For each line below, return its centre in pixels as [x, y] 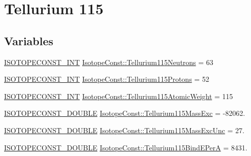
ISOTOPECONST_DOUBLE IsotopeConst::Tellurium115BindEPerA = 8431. [126, 147]
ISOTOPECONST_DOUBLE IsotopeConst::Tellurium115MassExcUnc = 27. [124, 130]
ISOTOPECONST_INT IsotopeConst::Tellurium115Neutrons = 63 [109, 62]
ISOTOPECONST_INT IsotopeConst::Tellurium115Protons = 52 [107, 79]
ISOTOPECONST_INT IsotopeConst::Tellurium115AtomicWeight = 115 [119, 96]
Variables [29, 40]
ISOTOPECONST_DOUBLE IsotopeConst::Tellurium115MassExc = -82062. [125, 113]
